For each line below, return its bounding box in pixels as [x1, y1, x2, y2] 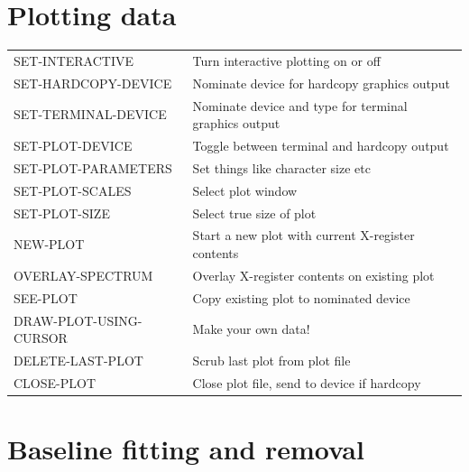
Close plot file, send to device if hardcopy [192, 373, 421, 392]
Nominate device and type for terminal [192, 96, 408, 115]
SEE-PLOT [14, 288, 78, 307]
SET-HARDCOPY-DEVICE [14, 73, 172, 92]
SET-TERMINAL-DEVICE [14, 105, 167, 124]
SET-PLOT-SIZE [14, 203, 110, 222]
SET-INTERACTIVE [14, 51, 133, 69]
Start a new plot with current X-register [192, 226, 415, 245]
